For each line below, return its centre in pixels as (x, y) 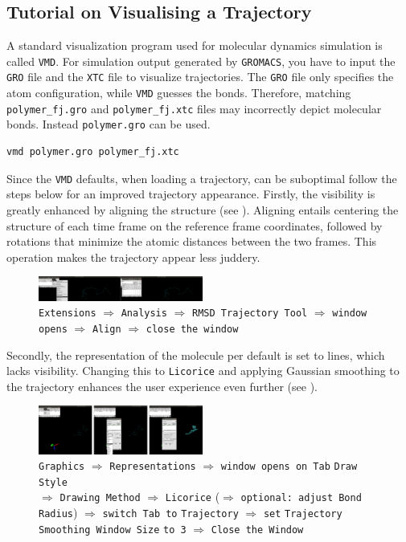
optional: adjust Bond (301, 498)
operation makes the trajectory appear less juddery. (133, 257)
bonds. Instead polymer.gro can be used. (109, 124)
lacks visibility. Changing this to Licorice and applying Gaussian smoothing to (203, 371)
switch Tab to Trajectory (170, 514)
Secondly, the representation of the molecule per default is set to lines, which (196, 355)
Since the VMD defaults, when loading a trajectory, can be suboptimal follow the (202, 178)
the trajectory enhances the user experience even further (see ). (162, 386)
